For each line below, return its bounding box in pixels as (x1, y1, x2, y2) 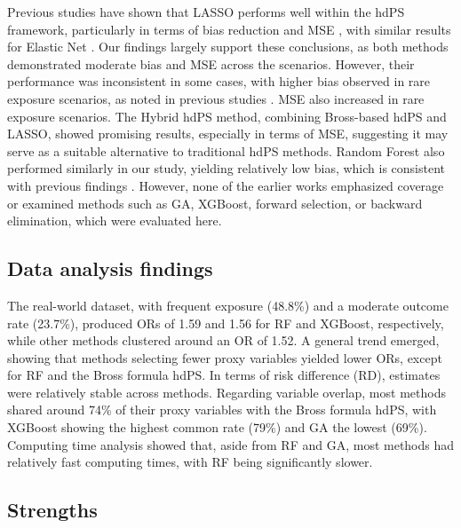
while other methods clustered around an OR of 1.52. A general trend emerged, (7, 331, 440, 350)
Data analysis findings (7, 255, 213, 282)
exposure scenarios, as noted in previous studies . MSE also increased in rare (7, 89, 425, 107)
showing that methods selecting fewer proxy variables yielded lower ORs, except (7, 348, 442, 366)
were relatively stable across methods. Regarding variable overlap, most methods (7, 382, 446, 401)
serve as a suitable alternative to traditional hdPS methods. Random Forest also (7, 141, 445, 160)
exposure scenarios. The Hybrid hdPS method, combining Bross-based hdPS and (7, 106, 447, 125)
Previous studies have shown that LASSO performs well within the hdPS (7, 3, 405, 20)
